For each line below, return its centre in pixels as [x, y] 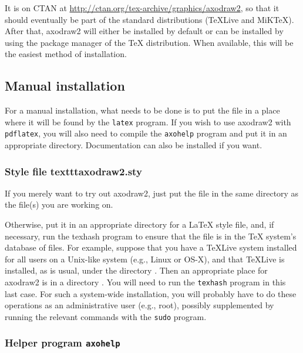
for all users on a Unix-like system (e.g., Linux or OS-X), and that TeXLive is [145, 259]
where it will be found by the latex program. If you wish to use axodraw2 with [148, 121]
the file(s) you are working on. [59, 204]
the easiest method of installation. [66, 54]
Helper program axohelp [63, 343]
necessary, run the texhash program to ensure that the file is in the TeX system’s [151, 236]
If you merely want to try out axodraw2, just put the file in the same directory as [152, 193]
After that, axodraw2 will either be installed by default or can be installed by [144, 31]
